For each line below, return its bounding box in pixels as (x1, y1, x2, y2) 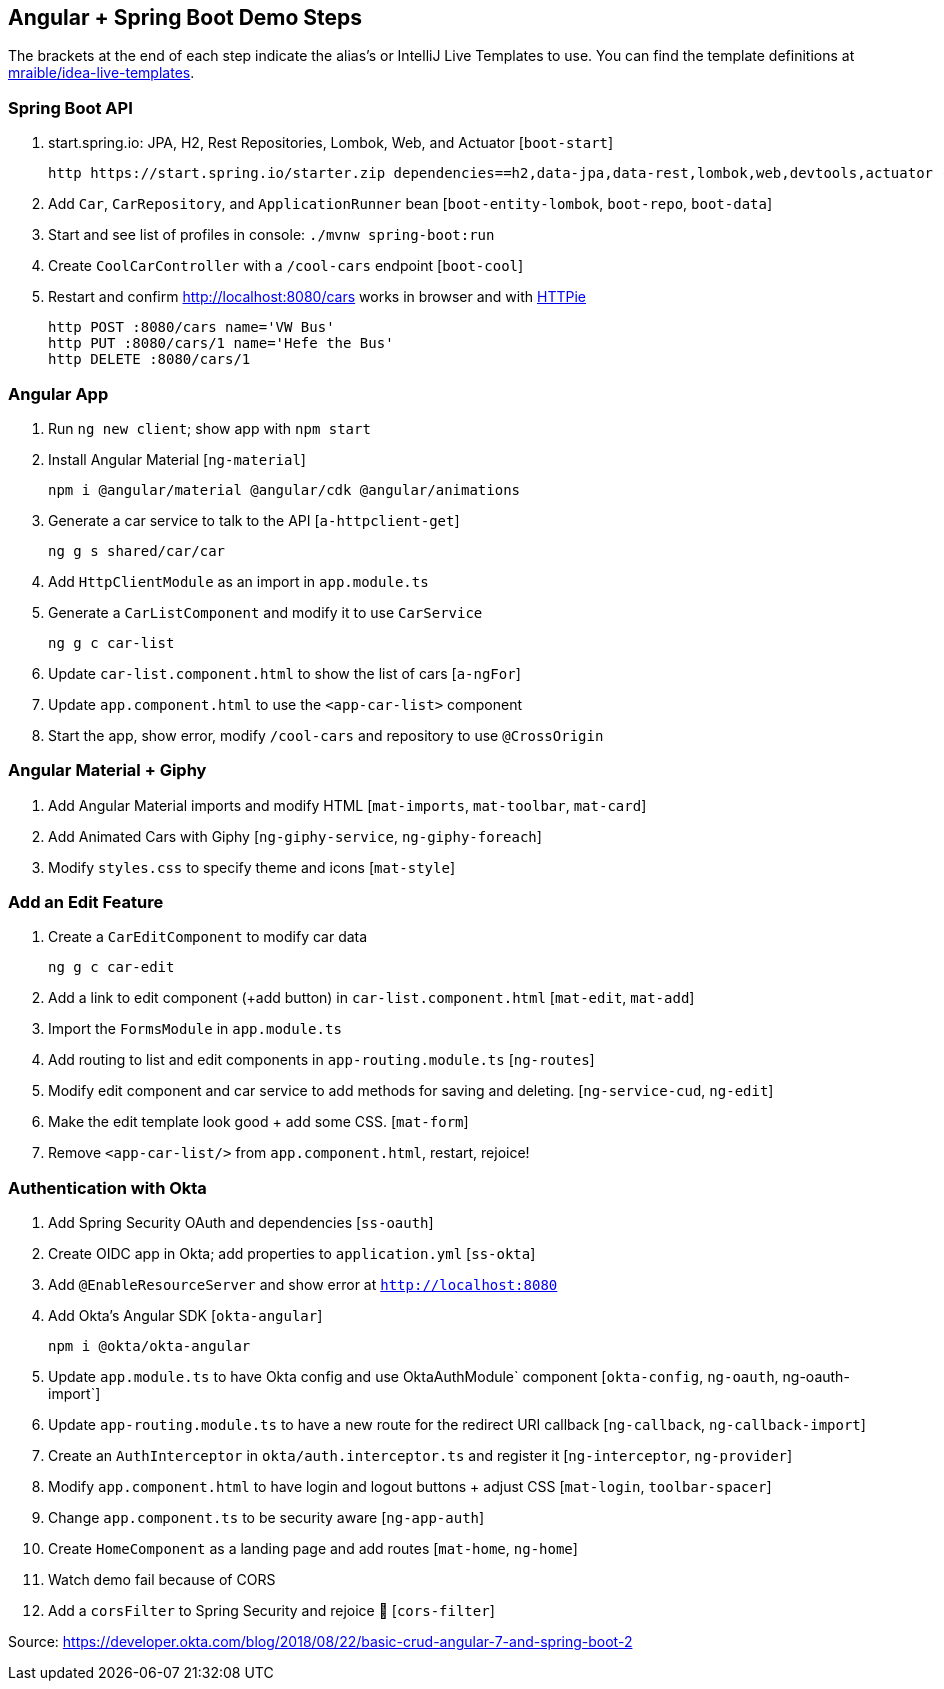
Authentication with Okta (8, 1177, 207, 1198)
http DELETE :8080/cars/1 (48, 351, 251, 368)
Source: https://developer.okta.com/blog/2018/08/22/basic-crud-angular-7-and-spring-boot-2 (8, 1633, 633, 1651)
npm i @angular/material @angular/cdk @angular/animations (48, 481, 521, 498)
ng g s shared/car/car (48, 542, 226, 559)
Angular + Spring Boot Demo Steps (8, 5, 363, 30)
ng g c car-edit (48, 959, 175, 976)
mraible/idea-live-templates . (8, 64, 195, 82)
